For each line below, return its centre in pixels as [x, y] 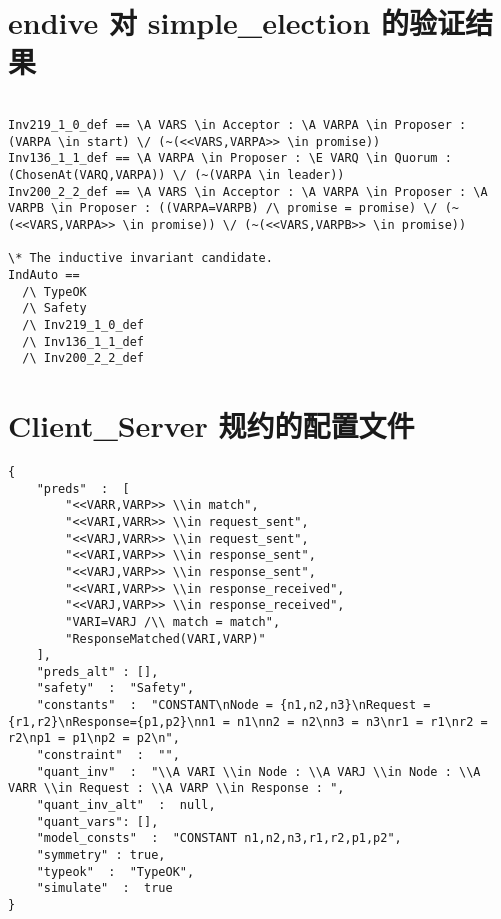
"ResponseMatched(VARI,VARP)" [165, 638]
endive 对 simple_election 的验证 [237, 22]
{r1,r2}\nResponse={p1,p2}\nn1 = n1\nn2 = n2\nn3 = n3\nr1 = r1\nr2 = [248, 721]
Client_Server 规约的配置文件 [211, 425]
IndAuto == [44, 274]
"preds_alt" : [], [97, 671]
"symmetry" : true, [101, 855]
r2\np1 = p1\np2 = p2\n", [94, 738]
